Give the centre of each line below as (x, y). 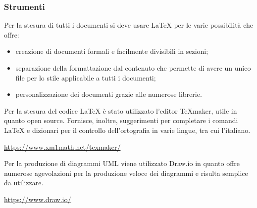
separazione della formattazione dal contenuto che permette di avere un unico (133, 68)
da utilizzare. (24, 183)
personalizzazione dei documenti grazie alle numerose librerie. (109, 94)
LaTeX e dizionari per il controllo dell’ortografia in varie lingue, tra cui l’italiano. (127, 130)
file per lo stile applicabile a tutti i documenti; (86, 77)
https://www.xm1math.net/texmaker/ (62, 146)
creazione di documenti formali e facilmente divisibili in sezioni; (112, 51)
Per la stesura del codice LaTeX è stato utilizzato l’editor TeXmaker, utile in (121, 110)
